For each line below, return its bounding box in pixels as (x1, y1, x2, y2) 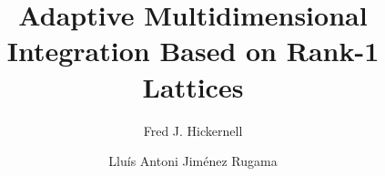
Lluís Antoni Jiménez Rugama (108, 151, 278, 171)
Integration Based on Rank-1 (6, 32, 380, 69)
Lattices (142, 67, 244, 105)
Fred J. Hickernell (143, 120, 243, 140)
